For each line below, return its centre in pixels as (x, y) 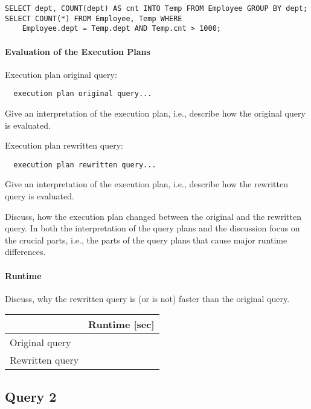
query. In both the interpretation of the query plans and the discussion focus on (152, 228)
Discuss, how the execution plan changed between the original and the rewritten (153, 216)
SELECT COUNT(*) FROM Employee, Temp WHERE (94, 18)
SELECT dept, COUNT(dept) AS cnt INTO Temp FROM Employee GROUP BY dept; (156, 8)
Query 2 (31, 396)
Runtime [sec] (121, 324)
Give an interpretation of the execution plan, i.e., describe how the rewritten (146, 184)
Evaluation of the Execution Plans (78, 51)
